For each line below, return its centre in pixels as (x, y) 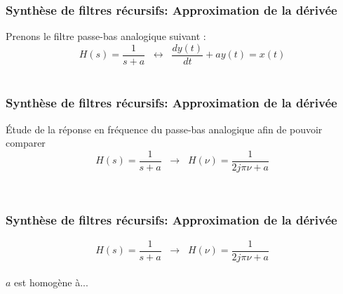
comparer (26, 143)
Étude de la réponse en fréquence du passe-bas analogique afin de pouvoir (164, 129)
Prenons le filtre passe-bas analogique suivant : (106, 36)
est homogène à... (51, 282)
